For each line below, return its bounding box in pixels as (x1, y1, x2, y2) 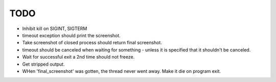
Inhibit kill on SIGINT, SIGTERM (22, 25, 87, 32)
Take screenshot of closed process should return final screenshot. (22, 40, 162, 46)
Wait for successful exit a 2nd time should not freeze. (22, 54, 135, 60)
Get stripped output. (22, 61, 65, 67)
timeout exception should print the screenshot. (22, 32, 121, 38)
